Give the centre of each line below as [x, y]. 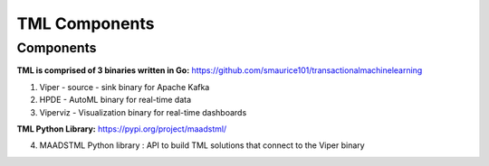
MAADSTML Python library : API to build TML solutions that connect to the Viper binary [202, 145]
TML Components [86, 23]
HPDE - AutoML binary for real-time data [115, 100]
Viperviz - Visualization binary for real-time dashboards [143, 112]
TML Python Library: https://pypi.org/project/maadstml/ [122, 129]
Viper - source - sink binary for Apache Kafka [125, 87]
